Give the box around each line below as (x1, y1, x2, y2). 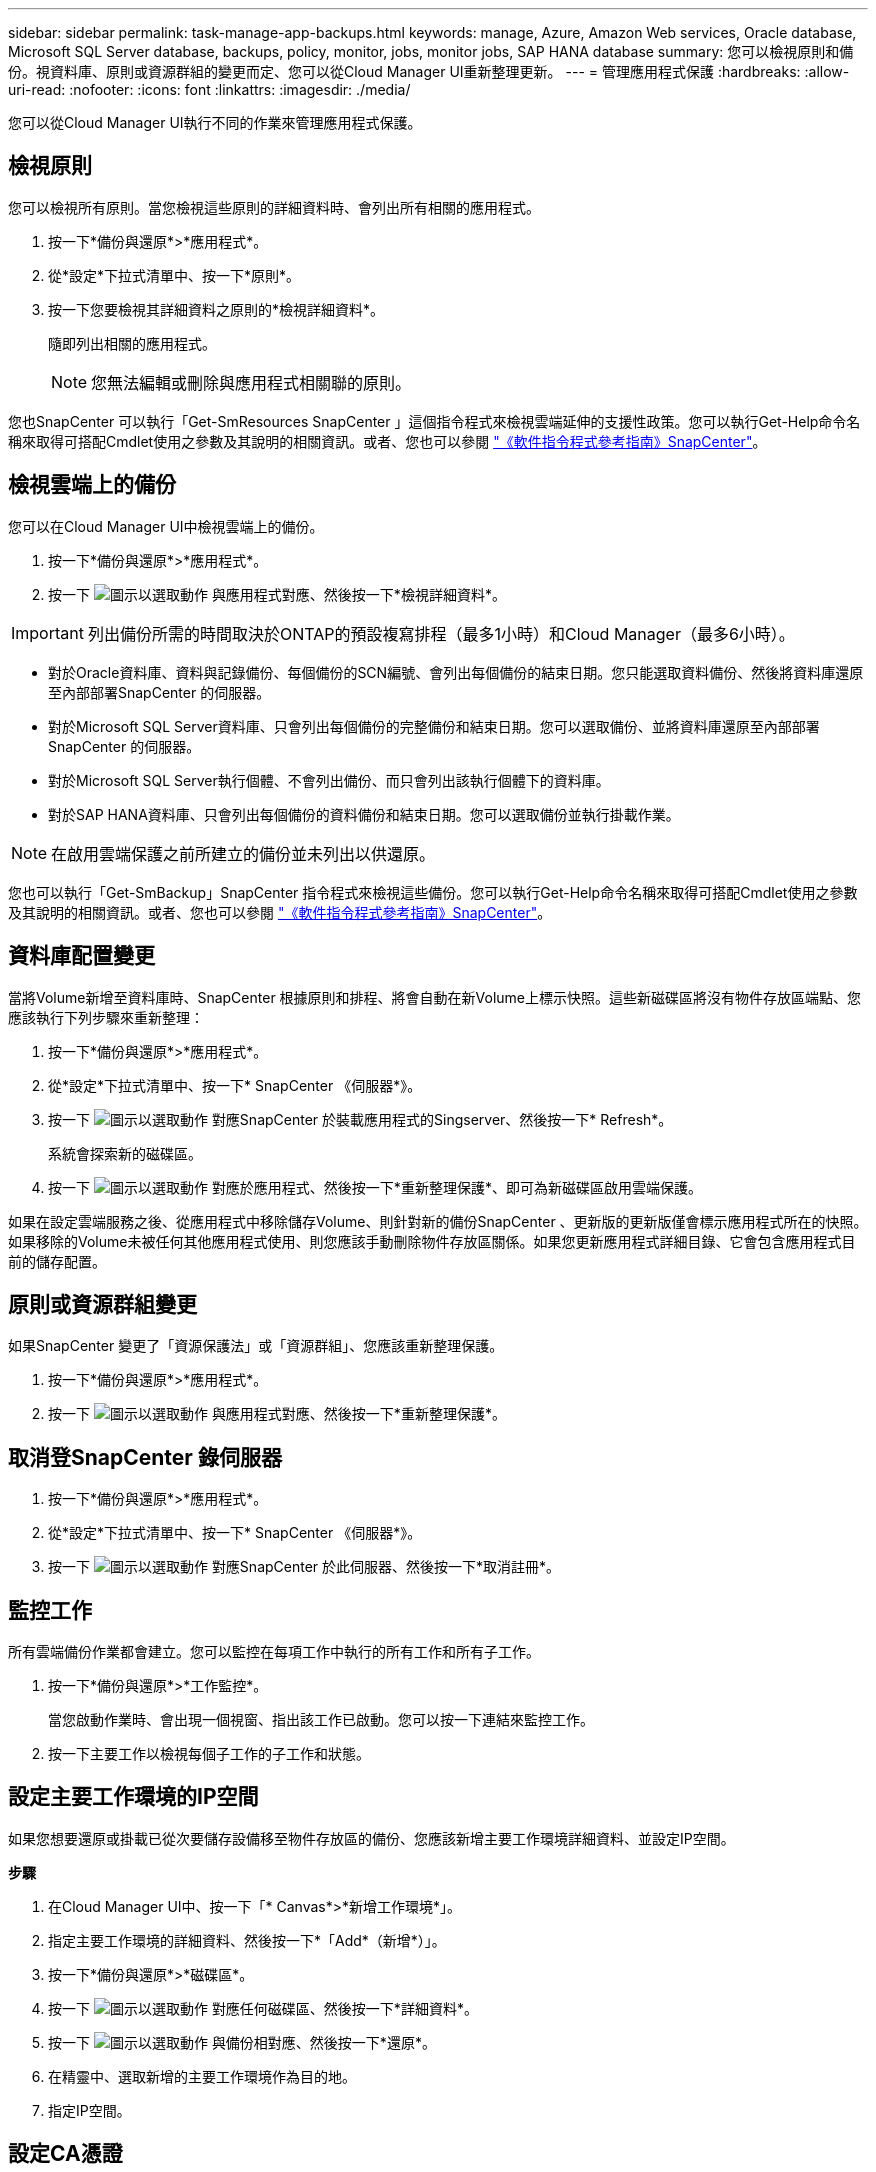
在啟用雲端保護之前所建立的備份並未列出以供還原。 (51, 843, 436, 864)
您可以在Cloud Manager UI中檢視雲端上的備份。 (8, 517, 324, 535)
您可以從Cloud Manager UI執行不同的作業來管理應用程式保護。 (8, 114, 422, 131)
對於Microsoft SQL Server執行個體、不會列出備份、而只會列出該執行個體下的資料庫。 (48, 771, 610, 789)
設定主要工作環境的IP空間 (8, 1784, 259, 1810)
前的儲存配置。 (8, 1252, 106, 1270)
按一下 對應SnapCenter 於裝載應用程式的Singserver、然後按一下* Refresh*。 (48, 1110, 673, 1128)
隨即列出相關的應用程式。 (48, 334, 216, 352)
